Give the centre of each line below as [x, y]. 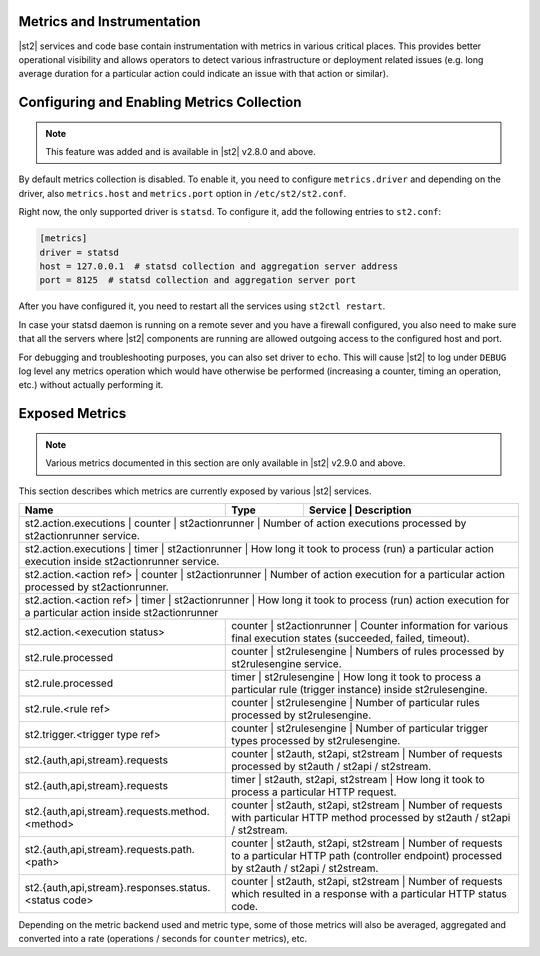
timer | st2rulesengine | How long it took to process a [356, 677]
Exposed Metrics [72, 413]
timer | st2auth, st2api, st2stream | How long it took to [358, 779]
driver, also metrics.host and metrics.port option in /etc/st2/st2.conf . [182, 193]
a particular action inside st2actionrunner [121, 612]
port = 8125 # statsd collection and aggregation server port [198, 280]
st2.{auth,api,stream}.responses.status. [117, 887]
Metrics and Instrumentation [109, 21]
